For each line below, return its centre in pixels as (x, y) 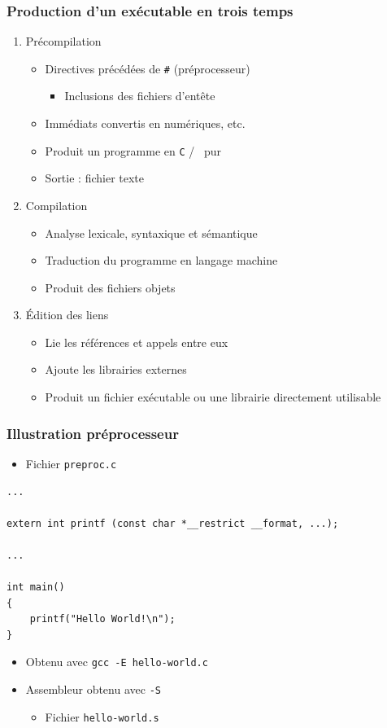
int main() (36, 588)
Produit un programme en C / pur (133, 150)
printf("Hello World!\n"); (102, 619)
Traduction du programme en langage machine (161, 260)
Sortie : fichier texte (95, 178)
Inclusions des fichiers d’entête (140, 96)
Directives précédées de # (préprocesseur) (148, 68)
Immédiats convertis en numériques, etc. (145, 123)
